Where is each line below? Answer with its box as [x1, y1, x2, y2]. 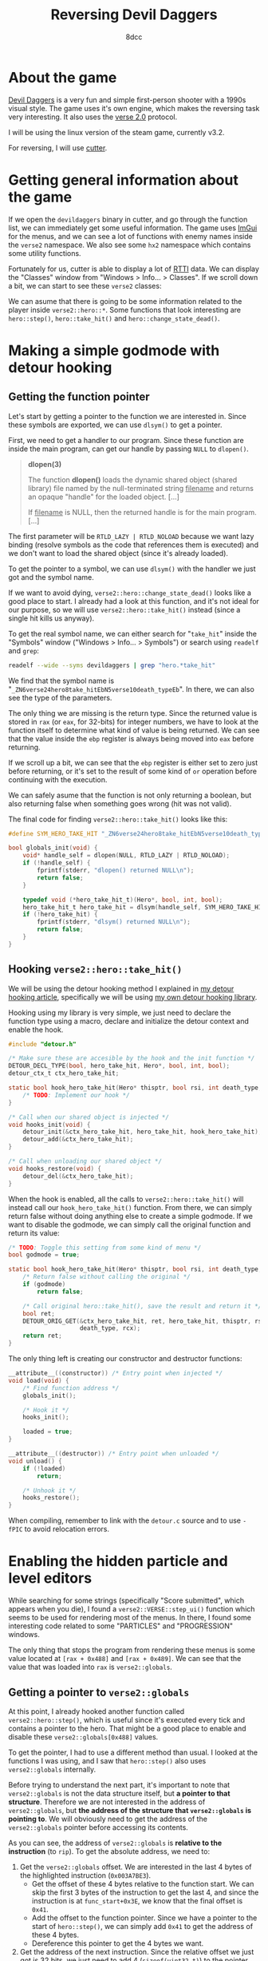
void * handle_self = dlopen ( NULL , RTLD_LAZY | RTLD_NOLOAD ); [22, 852, 230, 860]
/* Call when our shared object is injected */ [8, 1113, 170, 1121]
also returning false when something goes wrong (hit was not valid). [8, 798, 232, 809]
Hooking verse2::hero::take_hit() [8, 962, 183, 977]
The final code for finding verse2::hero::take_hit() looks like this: [8, 814, 228, 824]
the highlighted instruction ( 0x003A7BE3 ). [19, 1870, 152, 1880]
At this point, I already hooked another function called [8, 1706, 185, 1716]
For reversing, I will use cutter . [8, 142, 108, 153]
